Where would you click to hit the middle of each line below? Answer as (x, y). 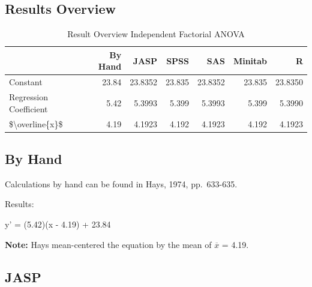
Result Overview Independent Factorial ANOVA (156, 34)
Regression (28, 97)
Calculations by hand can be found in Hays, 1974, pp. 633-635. (121, 183)
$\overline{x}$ (36, 123)
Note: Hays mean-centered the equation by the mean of (108, 244)
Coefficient (28, 108)
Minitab (250, 60)
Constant (26, 82)
